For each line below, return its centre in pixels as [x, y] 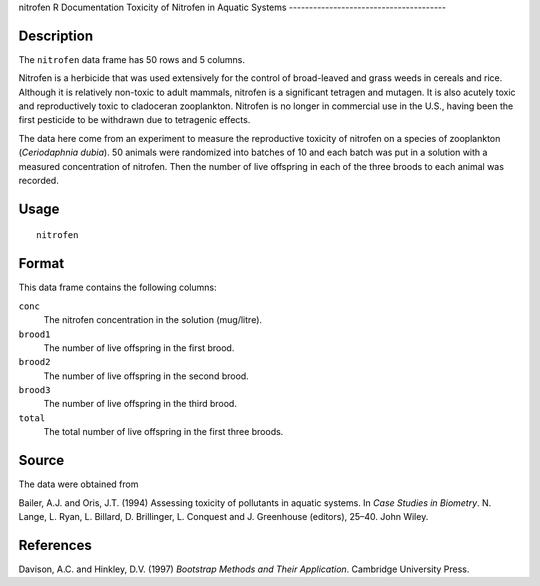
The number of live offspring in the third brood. [140, 404]
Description [56, 35]
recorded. [38, 181]
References [55, 545]
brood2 [34, 362]
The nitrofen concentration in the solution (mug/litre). [153, 320]
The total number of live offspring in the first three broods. [163, 432]
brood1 [34, 334]
